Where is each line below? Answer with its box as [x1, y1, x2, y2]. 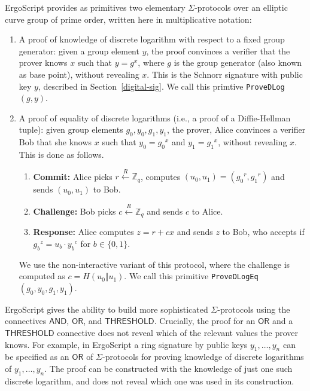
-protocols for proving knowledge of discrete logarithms [102, 350, 304, 363]
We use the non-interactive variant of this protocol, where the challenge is [19, 258, 290, 270]
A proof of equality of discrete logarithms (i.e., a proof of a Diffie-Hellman [19, 111, 291, 124]
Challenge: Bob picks [33, 204, 116, 217]
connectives [5, 314, 47, 327]
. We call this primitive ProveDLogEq [124, 270, 259, 282]
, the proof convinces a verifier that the [146, 44, 290, 57]
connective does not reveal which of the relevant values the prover [57, 326, 299, 339]
